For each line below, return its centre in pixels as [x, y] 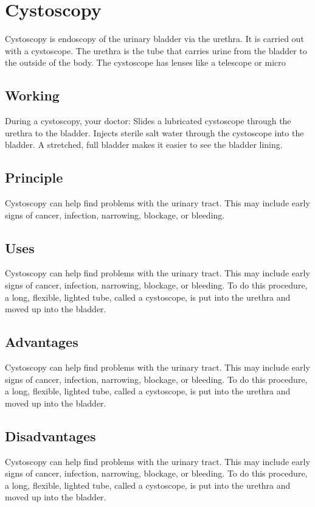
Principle [34, 177]
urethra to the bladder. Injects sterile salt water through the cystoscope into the [154, 132]
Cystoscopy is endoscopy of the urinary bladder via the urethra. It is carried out [154, 39]
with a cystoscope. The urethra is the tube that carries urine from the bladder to [156, 50]
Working [32, 95]
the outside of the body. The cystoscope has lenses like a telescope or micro [145, 62]
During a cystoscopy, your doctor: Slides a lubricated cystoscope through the [148, 121]
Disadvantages [50, 435]
